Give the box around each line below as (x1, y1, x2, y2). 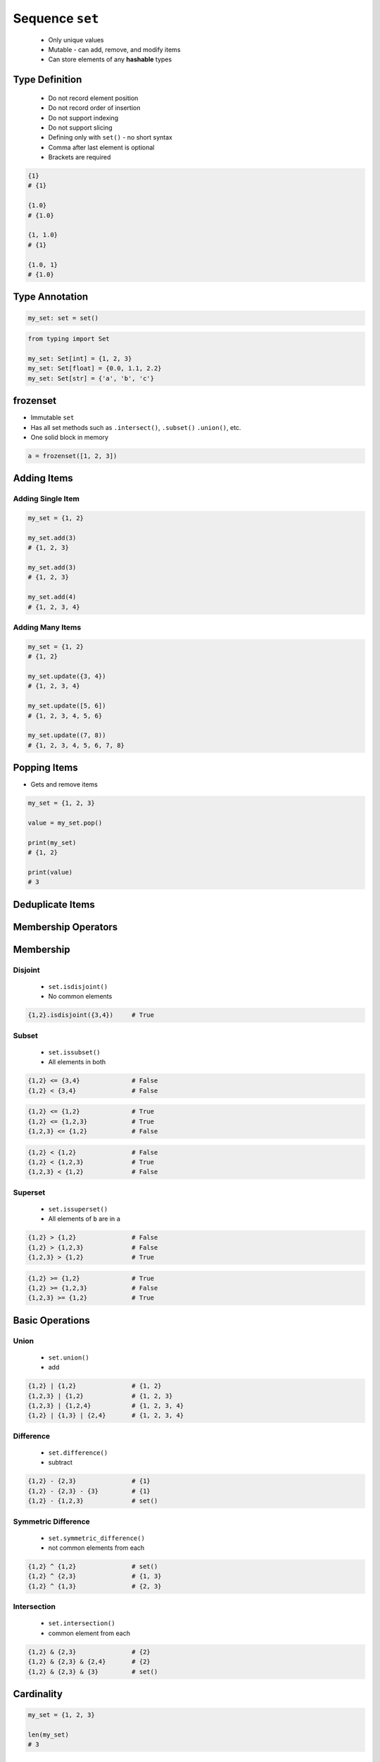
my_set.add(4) (27, 593, 77, 601)
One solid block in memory (30, 433, 109, 441)
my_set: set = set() (27, 314, 99, 322)
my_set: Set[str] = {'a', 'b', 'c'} (27, 374, 155, 382)
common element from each (48, 1629, 130, 1637)
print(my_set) (27, 839, 77, 846)
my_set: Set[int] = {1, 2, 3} (27, 355, 132, 362)
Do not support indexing (48, 113, 119, 122)
